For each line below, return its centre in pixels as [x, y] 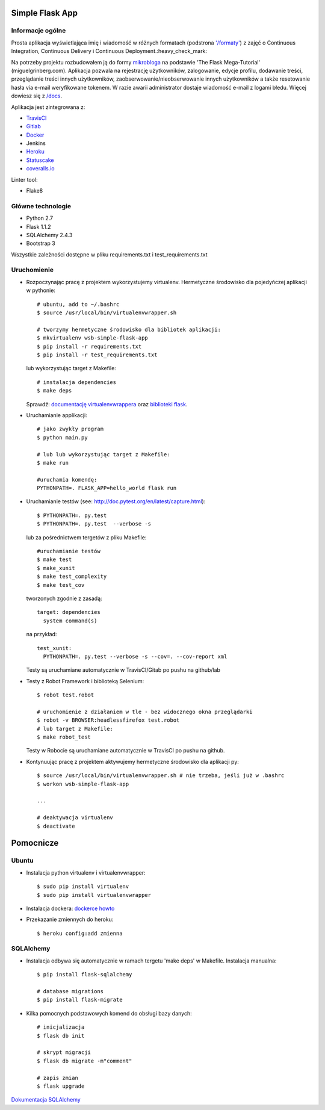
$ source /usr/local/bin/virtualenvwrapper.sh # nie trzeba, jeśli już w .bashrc [161, 776]
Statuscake [40, 160]
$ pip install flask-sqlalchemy [85, 975]
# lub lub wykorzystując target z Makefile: [104, 454]
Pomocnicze [35, 843]
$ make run [53, 463]
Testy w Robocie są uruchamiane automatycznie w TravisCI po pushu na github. [125, 751]
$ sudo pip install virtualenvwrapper [94, 895]
